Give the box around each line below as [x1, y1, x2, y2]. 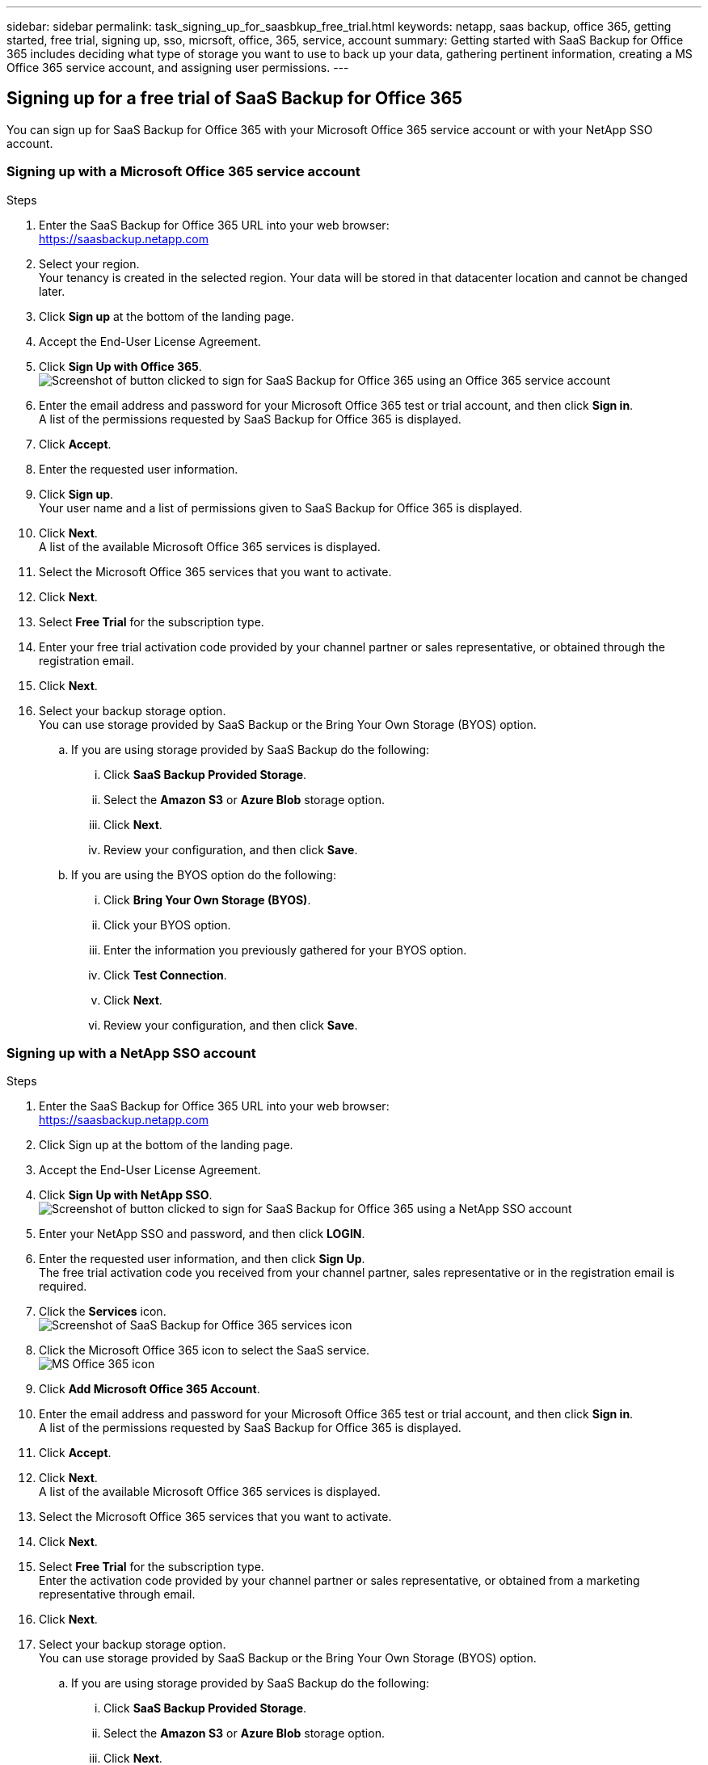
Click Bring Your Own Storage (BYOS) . [103, 892, 311, 907]
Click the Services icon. [39, 1304, 166, 1319]
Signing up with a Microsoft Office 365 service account [6, 163, 360, 180]
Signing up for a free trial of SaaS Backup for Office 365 [6, 88, 463, 109]
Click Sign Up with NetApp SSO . [39, 1188, 213, 1203]
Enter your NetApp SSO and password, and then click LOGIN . [39, 1227, 365, 1241]
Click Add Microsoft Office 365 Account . [39, 1382, 260, 1396]
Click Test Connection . [103, 967, 227, 982]
